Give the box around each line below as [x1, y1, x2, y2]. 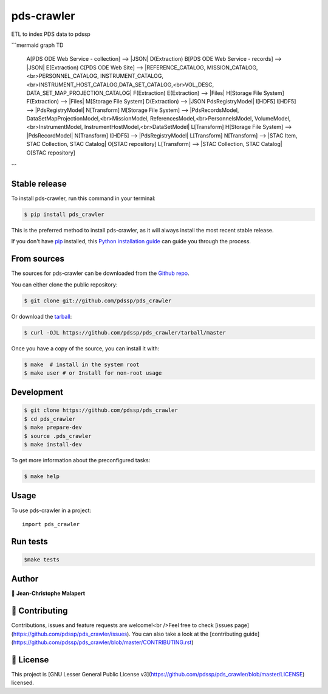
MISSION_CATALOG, [207, 64, 258, 71]
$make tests [24, 556, 60, 563]
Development [11, 387, 64, 398]
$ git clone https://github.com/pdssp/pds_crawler [24, 407, 179, 414]
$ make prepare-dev [24, 424, 82, 431]
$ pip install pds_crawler [24, 210, 104, 218]
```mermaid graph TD [11, 41, 64, 49]
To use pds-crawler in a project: [11, 507, 91, 514]
